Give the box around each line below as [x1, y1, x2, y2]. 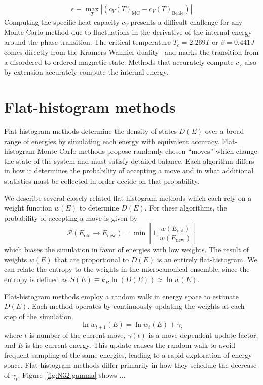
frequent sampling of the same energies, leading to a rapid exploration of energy [4, 349, 252, 360]
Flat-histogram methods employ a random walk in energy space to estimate [4, 291, 239, 301]
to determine [79, 202, 119, 213]
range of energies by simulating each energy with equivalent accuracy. [4, 135, 220, 146]
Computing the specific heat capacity [4, 17, 120, 27]
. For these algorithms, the [144, 202, 227, 213]
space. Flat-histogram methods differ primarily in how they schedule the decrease [4, 360, 257, 370]
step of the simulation [4, 310, 72, 321]
